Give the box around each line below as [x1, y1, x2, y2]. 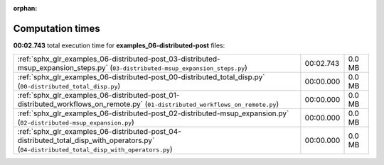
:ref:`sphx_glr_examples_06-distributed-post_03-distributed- [17, 54, 220, 64]
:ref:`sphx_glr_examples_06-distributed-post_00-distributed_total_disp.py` [17, 72, 265, 82]
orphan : [13, 4, 38, 12]
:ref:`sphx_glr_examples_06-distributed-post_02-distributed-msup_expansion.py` [17, 108, 289, 118]
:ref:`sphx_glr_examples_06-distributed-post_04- [17, 127, 181, 137]
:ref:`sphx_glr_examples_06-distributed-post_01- [17, 91, 180, 101]
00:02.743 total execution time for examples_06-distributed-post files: [13, 41, 225, 50]
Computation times [13, 22, 100, 35]
